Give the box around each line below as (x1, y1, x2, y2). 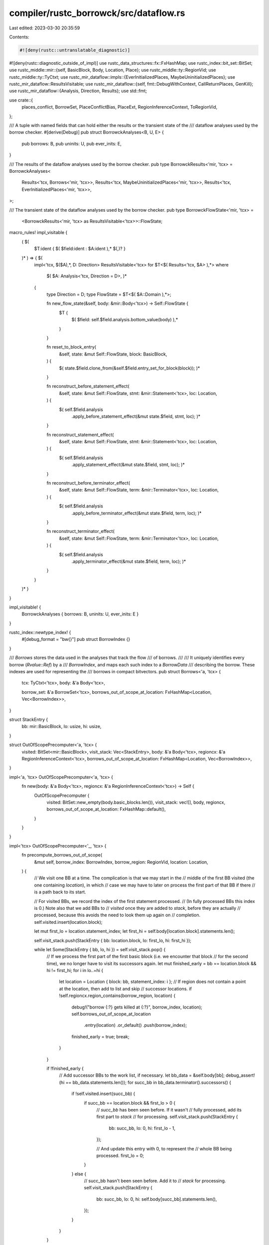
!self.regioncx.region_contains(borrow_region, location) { (59, 993, 176, 998)
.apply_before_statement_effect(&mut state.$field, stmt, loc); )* (71, 413, 201, 419)
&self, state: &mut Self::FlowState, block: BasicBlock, (59, 351, 167, 357)
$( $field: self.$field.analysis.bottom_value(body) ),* (71, 317, 178, 323)
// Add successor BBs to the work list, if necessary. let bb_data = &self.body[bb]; (59, 1072, 225, 1078)
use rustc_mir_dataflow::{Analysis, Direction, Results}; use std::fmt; (9, 88, 147, 94)
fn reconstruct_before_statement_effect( (46, 383, 130, 389)
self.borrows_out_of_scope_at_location (71, 1011, 151, 1017)
